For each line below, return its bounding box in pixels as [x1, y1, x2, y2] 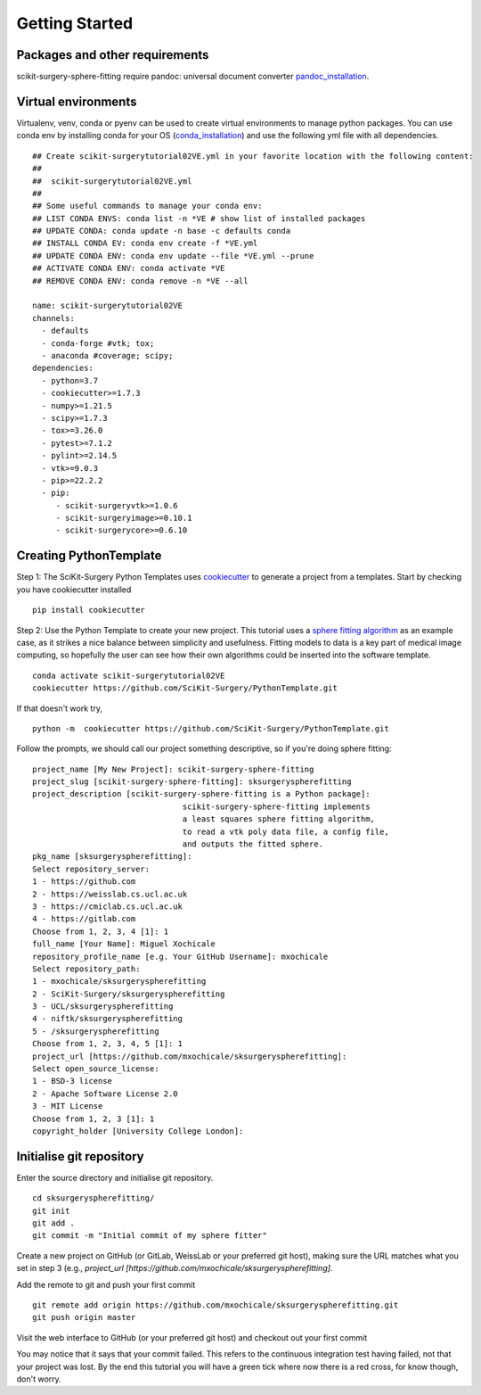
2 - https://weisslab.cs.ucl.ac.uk [32, 888, 188, 899]
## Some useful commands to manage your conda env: [32, 201, 263, 211]
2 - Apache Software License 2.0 [32, 1088, 178, 1099]
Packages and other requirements [16, 47, 209, 62]
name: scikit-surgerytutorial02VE [32, 301, 183, 311]
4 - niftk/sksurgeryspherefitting [32, 1013, 183, 1024]
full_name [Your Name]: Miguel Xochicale [32, 939, 216, 949]
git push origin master [32, 1312, 136, 1323]
